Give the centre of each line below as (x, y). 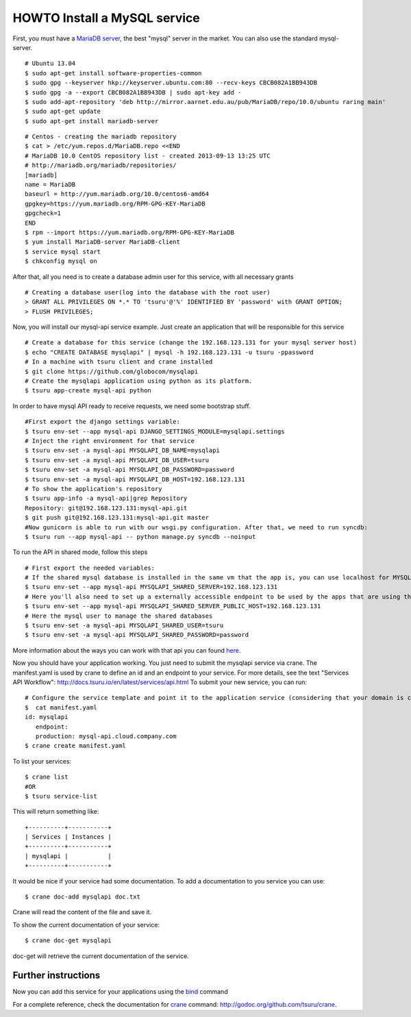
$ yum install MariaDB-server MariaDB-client (103, 242)
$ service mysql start (63, 251)
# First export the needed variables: (90, 568)
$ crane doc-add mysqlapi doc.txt (83, 897)
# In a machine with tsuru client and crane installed (119, 362)
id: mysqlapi (47, 717)
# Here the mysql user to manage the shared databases (119, 616)
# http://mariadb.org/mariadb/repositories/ (101, 165)
